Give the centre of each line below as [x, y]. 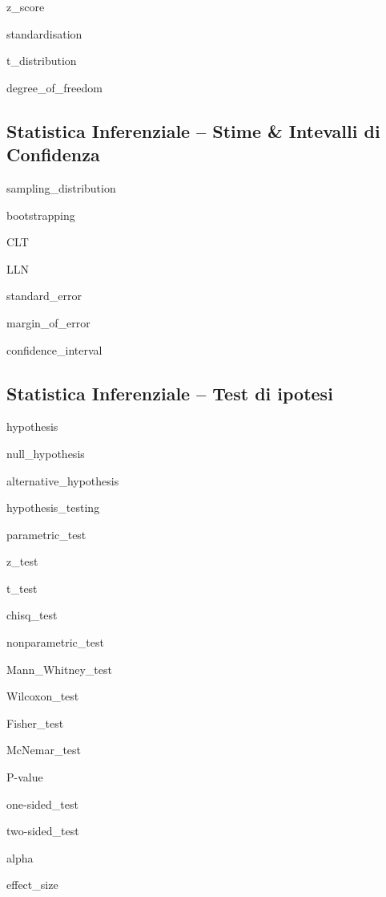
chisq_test [32, 615]
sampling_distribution [61, 187]
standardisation [44, 33]
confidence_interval [54, 349]
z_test [22, 561]
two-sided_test [43, 831]
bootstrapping [41, 215]
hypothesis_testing [53, 507]
